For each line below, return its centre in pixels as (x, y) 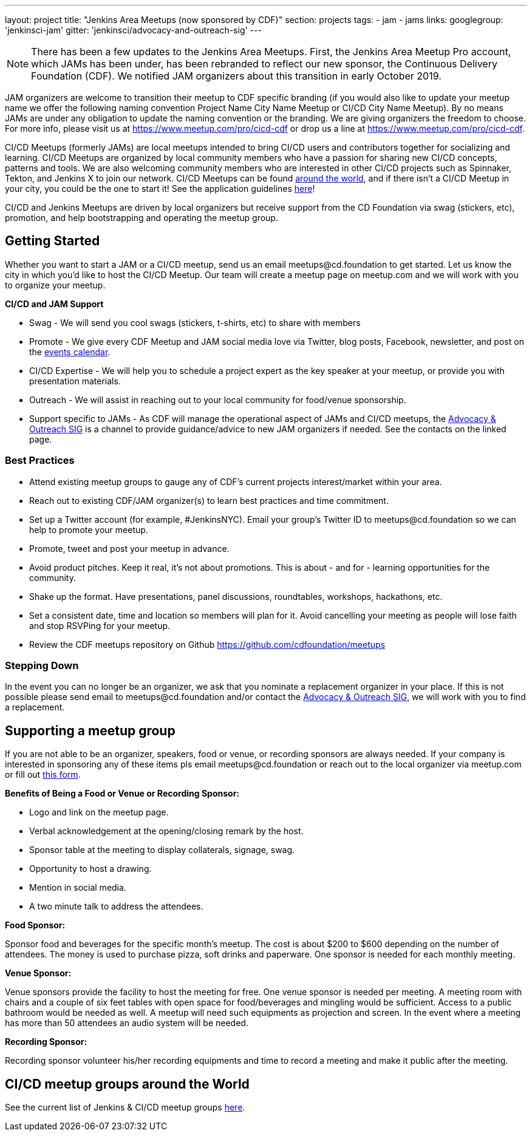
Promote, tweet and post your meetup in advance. (129, 548)
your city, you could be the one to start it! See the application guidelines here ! (160, 189)
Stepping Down (42, 665)
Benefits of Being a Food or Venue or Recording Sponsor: (122, 794)
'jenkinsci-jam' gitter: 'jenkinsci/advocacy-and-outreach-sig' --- (133, 30)
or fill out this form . (43, 775)
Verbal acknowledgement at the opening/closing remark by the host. (166, 831)
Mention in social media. (78, 888)
